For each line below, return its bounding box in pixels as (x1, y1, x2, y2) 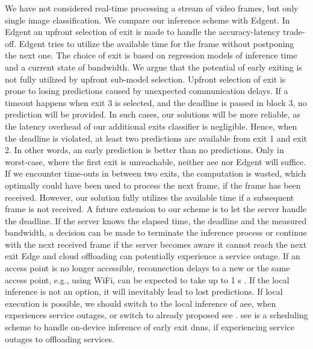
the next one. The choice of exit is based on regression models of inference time (5, 49, 297, 61)
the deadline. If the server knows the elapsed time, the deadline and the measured (5, 214, 307, 227)
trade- (283, 25, 305, 38)
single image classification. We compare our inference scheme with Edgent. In (5, 13, 290, 26)
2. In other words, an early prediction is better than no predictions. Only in (5, 143, 284, 156)
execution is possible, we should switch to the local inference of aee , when (5, 297, 276, 309)
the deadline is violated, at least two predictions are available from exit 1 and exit (5, 131, 307, 144)
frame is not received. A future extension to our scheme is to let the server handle (5, 203, 307, 215)
